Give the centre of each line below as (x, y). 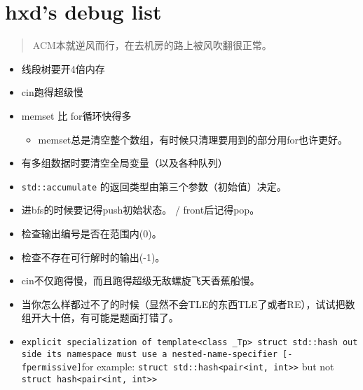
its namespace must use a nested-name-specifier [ (167, 354)
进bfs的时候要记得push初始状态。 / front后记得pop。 (141, 210)
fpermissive (49, 368)
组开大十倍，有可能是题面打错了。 (100, 318)
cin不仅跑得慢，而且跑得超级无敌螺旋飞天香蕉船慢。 (141, 280)
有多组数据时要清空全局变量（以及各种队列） (124, 163)
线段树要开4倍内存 (63, 68)
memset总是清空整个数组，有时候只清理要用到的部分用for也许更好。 (193, 139)
